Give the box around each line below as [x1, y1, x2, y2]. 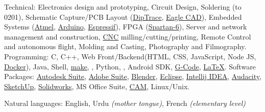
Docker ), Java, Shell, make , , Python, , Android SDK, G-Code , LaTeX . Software [4, 61, 256, 71]
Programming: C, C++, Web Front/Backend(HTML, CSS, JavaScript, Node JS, [4, 51, 256, 61]
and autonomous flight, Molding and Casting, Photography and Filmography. [4, 41, 247, 52]
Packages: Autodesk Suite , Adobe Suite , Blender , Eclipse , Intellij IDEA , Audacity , [4, 71, 261, 82]
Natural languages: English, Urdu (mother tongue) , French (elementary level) [4, 98, 246, 108]
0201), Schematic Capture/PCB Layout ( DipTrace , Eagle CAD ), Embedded [4, 11, 242, 22]
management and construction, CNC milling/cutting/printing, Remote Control [4, 31, 251, 42]
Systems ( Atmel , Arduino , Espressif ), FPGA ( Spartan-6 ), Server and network [4, 21, 247, 32]
